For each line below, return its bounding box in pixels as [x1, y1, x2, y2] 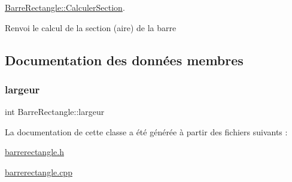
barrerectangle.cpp [5, 165, 72, 178]
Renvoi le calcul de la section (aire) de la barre [5, 21, 177, 34]
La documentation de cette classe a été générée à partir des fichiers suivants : [5, 125, 288, 138]
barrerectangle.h [5, 145, 64, 158]
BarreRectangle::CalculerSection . [5, 1, 125, 13]
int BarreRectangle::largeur [5, 105, 105, 118]
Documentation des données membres [5, 50, 244, 69]
